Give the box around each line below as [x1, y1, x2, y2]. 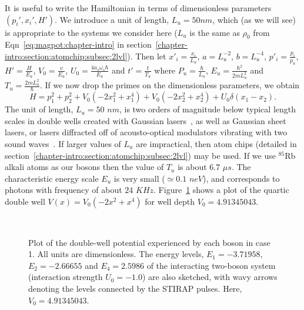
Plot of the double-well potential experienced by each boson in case [28, 236, 270, 248]
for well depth [145, 195, 195, 207]
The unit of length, [5, 103, 74, 115]
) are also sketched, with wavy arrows [142, 271, 278, 283]
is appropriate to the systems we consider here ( [5, 26, 178, 38]
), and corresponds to [203, 172, 280, 184]
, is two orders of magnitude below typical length [119, 103, 296, 115]
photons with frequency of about [5, 184, 122, 196]
